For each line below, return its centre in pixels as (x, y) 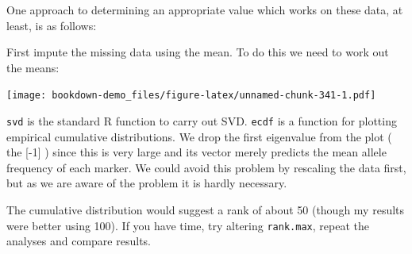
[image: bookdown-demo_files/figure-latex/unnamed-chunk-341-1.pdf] (191, 96)
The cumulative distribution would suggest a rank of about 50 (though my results (206, 210)
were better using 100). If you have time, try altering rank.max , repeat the (188, 225)
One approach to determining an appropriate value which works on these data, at (205, 10)
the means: (33, 67)
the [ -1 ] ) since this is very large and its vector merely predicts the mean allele (196, 152)
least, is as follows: (52, 25)
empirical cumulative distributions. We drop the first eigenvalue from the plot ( (199, 136)
